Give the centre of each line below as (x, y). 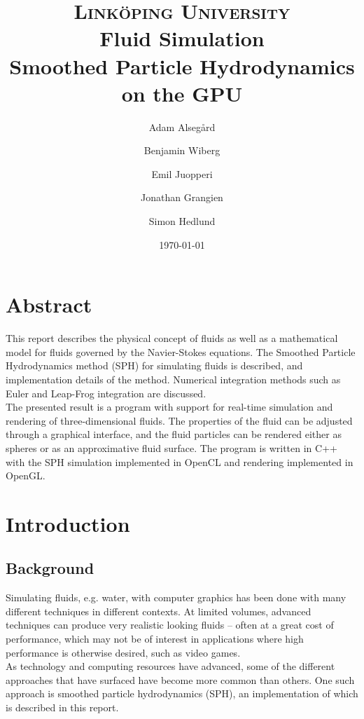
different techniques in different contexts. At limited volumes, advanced (159, 611)
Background (50, 568)
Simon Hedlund (182, 221)
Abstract (49, 304)
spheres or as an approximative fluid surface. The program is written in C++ (171, 447)
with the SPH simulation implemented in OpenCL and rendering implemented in (180, 461)
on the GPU (182, 93)
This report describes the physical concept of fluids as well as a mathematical (172, 338)
